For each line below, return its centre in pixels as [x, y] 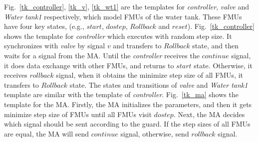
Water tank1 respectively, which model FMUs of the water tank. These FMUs [123, 16]
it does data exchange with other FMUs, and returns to [89, 65]
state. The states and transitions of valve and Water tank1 [159, 84]
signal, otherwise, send [155, 133]
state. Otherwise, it [223, 65]
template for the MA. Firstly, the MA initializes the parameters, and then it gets [128, 104]
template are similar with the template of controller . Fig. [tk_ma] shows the [121, 94]
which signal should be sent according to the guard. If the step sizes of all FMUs [127, 124]
